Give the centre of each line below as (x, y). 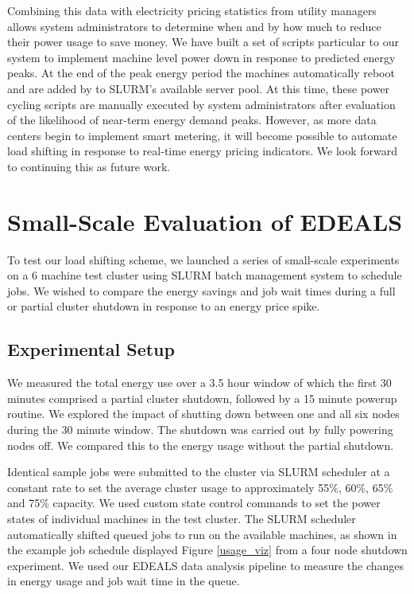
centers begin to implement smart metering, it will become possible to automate (202, 135)
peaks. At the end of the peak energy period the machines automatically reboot (201, 73)
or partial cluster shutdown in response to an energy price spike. (164, 306)
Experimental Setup (91, 349)
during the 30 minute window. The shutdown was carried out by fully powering (200, 430)
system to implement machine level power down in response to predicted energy (201, 57)
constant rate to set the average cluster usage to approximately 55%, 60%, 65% (200, 487)
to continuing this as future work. (89, 166)
